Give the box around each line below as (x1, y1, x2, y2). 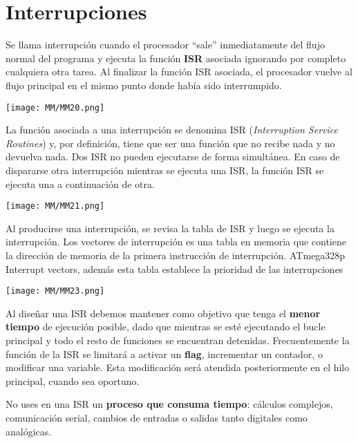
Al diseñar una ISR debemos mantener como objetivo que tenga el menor (6, 305, 321, 320)
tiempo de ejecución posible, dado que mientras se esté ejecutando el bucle (6, 319, 326, 334)
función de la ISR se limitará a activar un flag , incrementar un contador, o (6, 346, 323, 361)
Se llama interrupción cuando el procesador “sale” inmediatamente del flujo (6, 37, 325, 52)
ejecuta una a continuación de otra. (6, 176, 155, 191)
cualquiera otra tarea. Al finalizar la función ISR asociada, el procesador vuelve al (6, 64, 352, 79)
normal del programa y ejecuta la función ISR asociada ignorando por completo (6, 50, 346, 65)
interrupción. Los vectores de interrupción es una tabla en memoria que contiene (6, 234, 346, 249)
